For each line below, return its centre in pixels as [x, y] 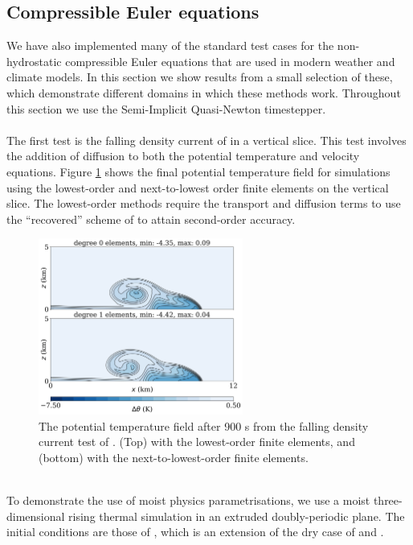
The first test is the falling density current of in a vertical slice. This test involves [206, 140]
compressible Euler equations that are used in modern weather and [230, 61]
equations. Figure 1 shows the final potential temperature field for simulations [198, 171]
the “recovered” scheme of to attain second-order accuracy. [151, 219]
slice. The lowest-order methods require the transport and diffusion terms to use [204, 203]
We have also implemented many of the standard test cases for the [170, 45]
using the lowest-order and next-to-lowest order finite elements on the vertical [198, 187]
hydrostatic [34, 61]
